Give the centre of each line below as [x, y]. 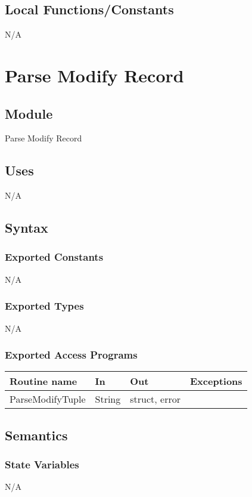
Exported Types [44, 306]
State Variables [42, 464]
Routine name [43, 381]
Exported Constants [54, 257]
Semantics [36, 435]
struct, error [155, 399]
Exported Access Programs [71, 355]
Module [29, 113]
